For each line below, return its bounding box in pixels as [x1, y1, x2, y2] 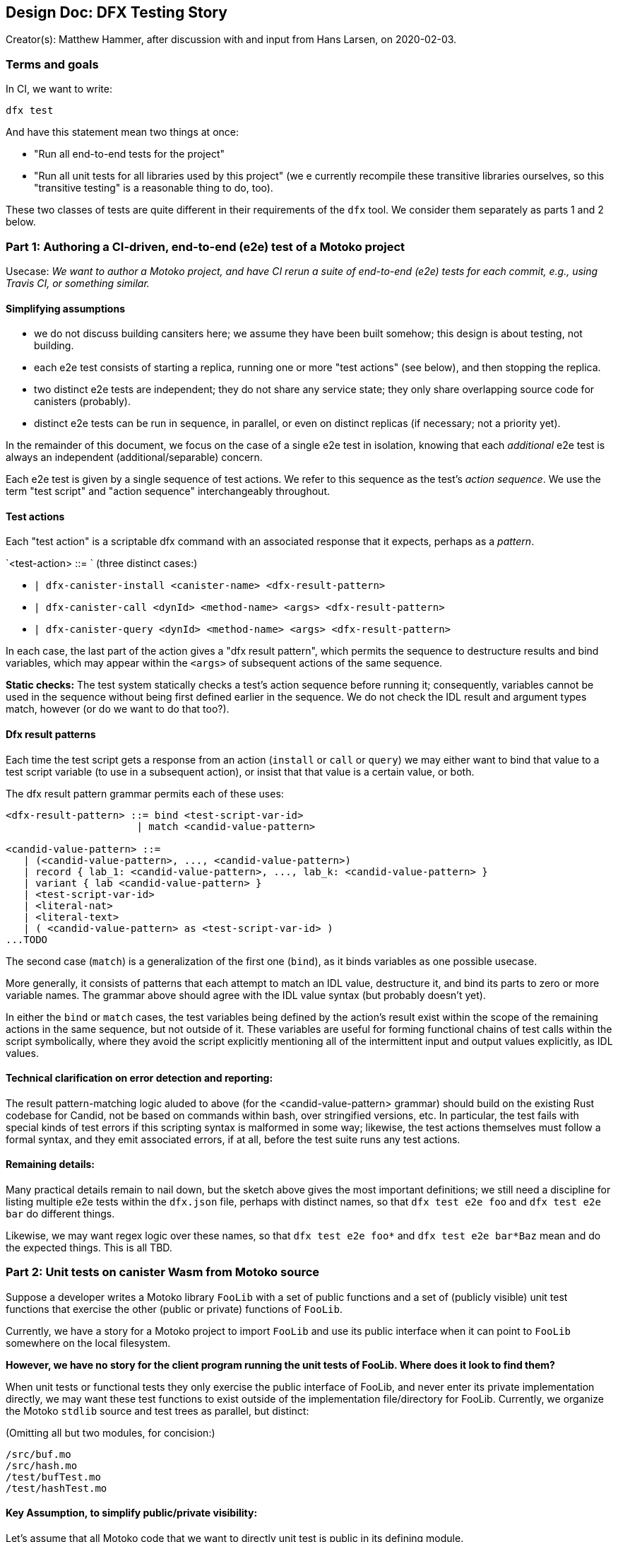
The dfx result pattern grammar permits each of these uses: [6, 787, 284, 800]
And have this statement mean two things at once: [6, 126, 239, 139]
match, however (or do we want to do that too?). [6, 703, 230, 715]
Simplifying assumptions [6, 302, 126, 315]
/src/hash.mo [6, 1459, 78, 1471]
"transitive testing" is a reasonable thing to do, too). [34, 182, 273, 194]
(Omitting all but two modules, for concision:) [6, 1426, 215, 1439]
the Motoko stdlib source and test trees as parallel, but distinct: [6, 1404, 309, 1417]
